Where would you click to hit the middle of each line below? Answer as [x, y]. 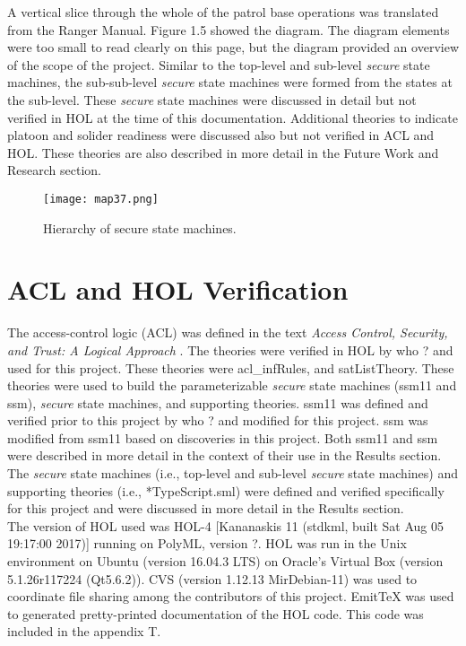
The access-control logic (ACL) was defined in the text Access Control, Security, [228, 332]
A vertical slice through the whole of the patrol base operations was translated [223, 12]
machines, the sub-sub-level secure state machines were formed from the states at [230, 82]
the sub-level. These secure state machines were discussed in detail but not [212, 99]
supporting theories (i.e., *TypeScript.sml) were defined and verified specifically [226, 490]
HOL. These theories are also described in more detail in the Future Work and [223, 152]
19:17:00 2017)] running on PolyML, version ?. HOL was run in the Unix [207, 543]
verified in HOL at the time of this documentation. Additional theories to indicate [233, 117]
